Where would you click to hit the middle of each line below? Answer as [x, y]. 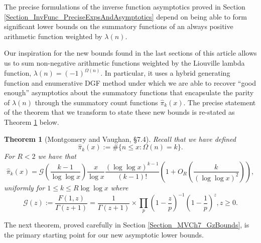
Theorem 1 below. [32, 121]
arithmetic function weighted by [53, 36]
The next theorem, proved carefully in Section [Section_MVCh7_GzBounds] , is [127, 225]
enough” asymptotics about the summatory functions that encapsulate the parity [129, 92]
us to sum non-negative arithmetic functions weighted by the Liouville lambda [124, 62]
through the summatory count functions [96, 102]
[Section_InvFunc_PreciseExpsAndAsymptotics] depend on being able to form [126, 16]
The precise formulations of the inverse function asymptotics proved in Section [125, 7]
